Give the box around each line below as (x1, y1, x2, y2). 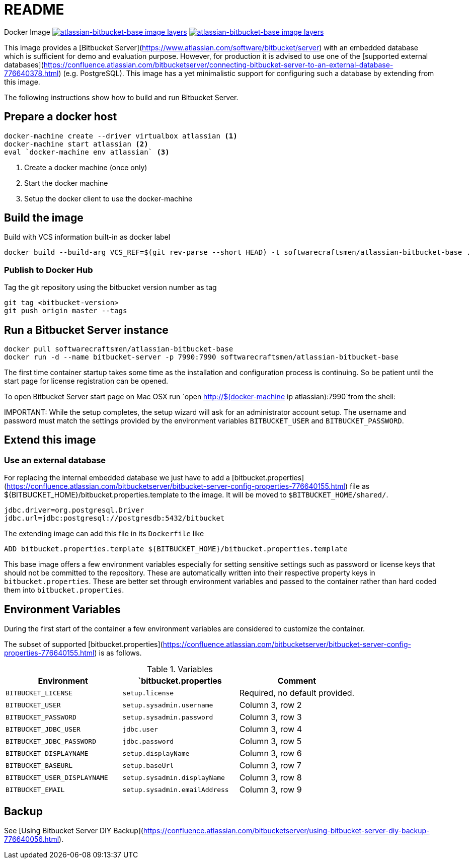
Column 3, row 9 (239, 784, 302, 795)
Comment (277, 676, 317, 686)
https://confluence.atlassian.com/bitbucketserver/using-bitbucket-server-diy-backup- (143, 826, 430, 835)
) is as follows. (94, 649, 142, 658)
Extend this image (4, 434, 96, 447)
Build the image (4, 211, 84, 225)
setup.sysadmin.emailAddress (122, 785, 229, 794)
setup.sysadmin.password (122, 713, 213, 721)
